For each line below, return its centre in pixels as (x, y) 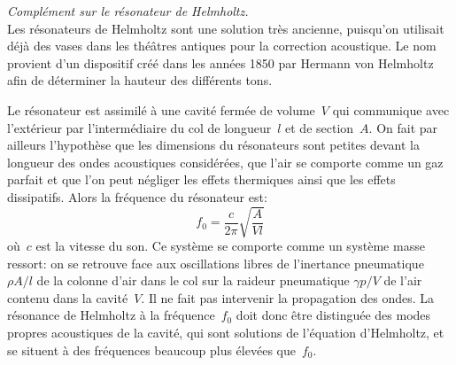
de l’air (403, 280)
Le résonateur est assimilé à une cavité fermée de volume (161, 109)
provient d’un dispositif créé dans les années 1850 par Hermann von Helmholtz (220, 62)
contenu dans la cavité (68, 297)
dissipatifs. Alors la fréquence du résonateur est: (137, 196)
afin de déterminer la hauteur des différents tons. (140, 80)
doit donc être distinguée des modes (333, 315)
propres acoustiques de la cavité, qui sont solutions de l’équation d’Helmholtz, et (226, 333)
